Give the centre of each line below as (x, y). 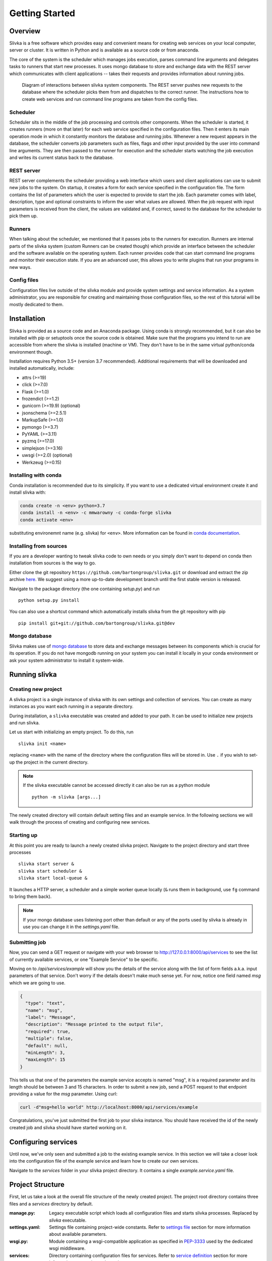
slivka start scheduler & (50, 871)
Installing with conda (36, 475)
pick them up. (23, 216)
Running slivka (33, 675)
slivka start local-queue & (53, 878)
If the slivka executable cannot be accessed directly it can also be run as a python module (116, 785)
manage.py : (22, 1213)
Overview (25, 31)
